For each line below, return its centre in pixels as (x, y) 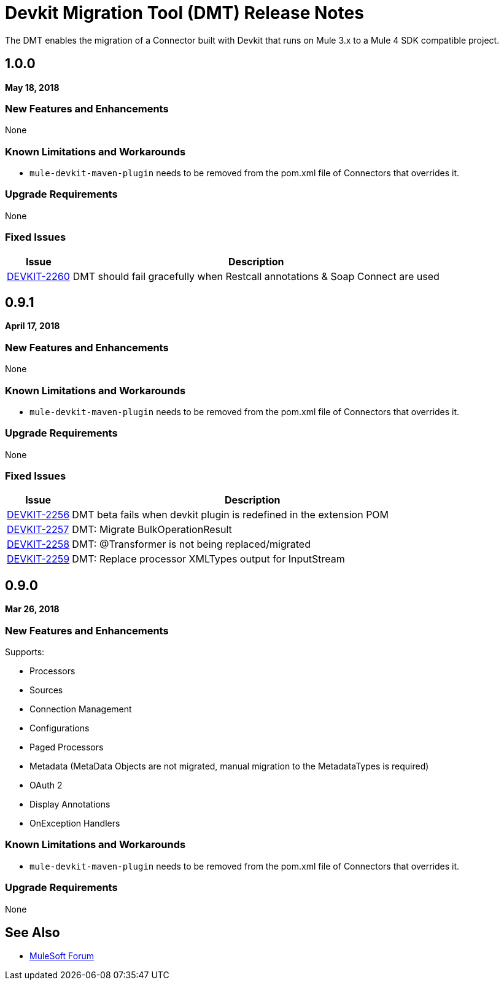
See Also (33, 932)
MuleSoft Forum (62, 956)
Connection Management (81, 709)
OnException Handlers (75, 823)
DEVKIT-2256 (38, 515)
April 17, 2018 (33, 326)
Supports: (25, 652)
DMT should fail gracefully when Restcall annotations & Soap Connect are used (256, 276)
